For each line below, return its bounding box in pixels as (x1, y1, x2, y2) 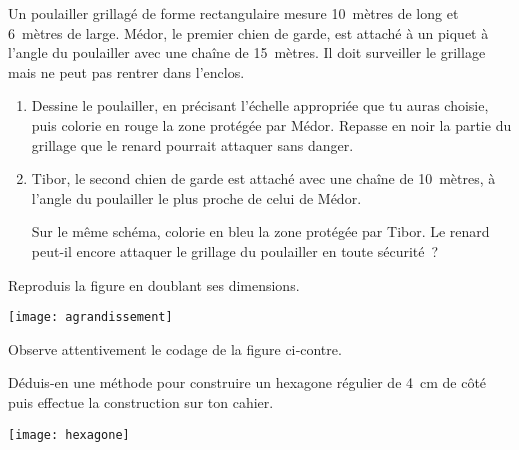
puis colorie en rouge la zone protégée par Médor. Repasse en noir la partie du (31, 114, 512, 135)
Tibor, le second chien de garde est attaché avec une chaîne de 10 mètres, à (31, 168, 496, 189)
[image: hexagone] (8, 427, 130, 442)
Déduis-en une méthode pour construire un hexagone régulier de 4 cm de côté (8, 372, 487, 393)
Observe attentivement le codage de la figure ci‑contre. (8, 338, 342, 359)
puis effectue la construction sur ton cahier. (8, 391, 274, 412)
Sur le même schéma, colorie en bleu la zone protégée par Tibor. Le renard (31, 221, 490, 242)
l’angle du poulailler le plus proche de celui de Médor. (31, 187, 362, 208)
